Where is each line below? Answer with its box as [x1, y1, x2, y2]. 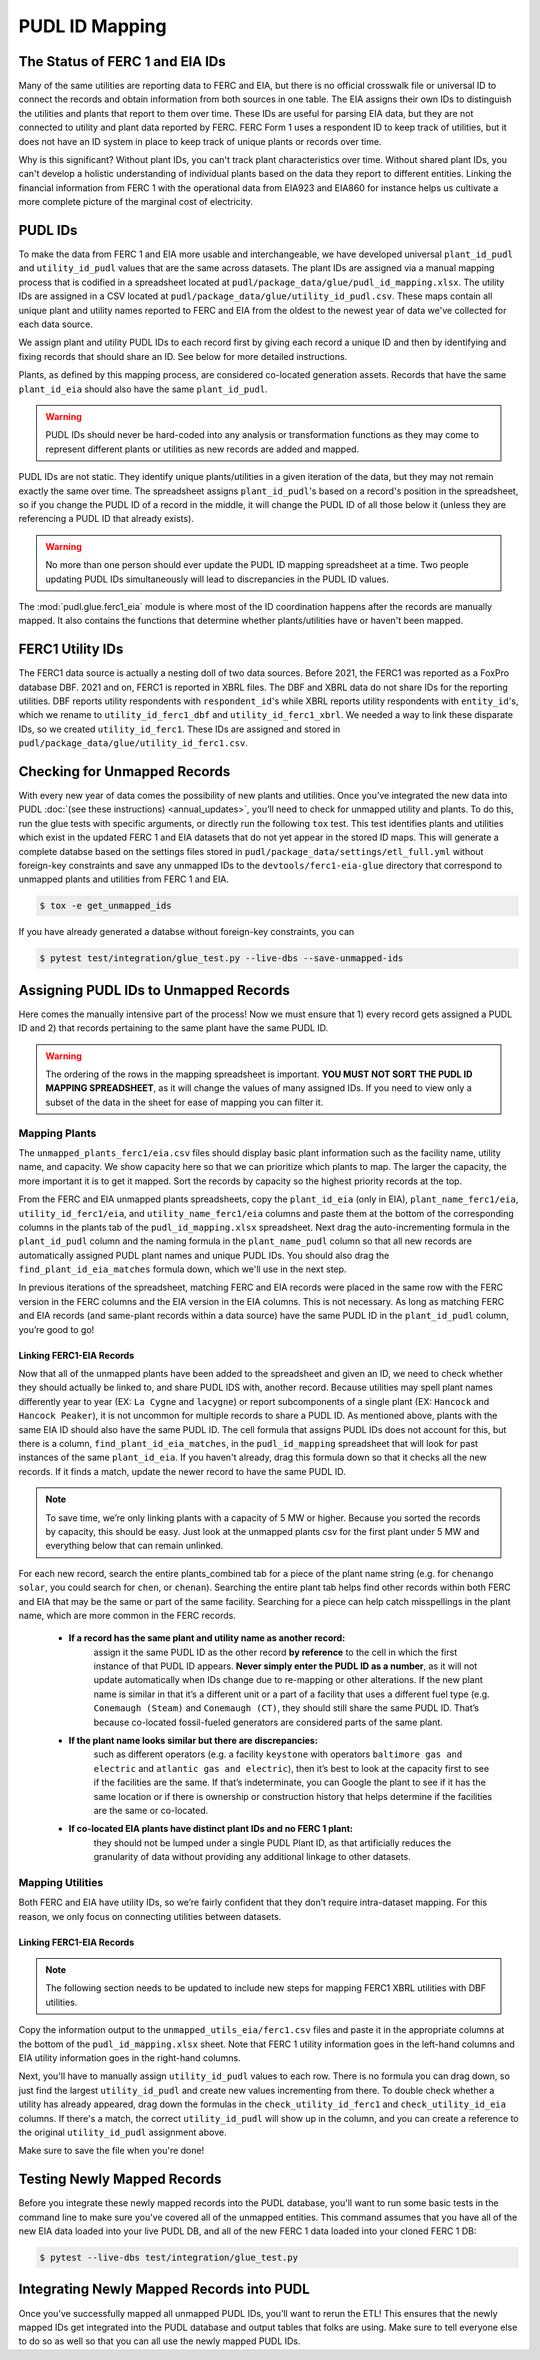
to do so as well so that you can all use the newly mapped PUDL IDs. [18, 2335, 301, 2347]
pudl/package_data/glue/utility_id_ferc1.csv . [18, 737, 249, 749]
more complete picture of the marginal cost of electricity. [18, 196, 254, 208]
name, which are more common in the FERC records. [18, 1609, 237, 1621]
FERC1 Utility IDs [18, 641, 124, 658]
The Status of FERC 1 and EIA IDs [18, 53, 227, 70]
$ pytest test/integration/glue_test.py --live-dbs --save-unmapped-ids [39, 953, 404, 964]
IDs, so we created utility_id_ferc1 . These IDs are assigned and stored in [18, 723, 341, 735]
